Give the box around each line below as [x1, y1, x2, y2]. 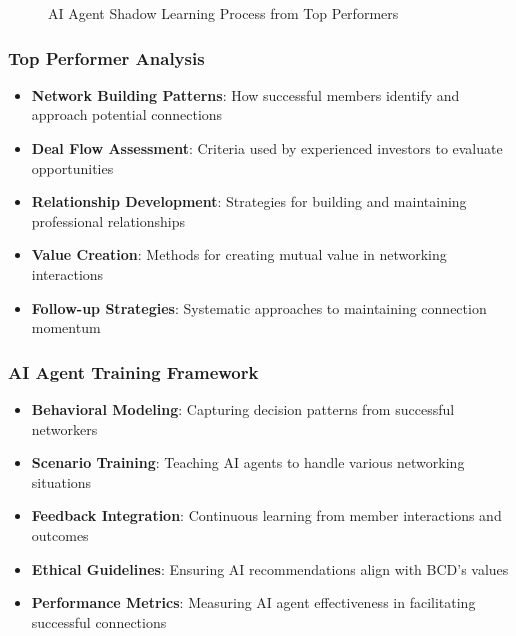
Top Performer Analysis [8, 45, 205, 70]
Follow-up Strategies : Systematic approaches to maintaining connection [31, 297, 487, 318]
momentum [31, 317, 101, 338]
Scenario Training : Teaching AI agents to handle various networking [31, 452, 465, 473]
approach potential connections [31, 104, 223, 125]
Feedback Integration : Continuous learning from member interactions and [31, 505, 502, 526]
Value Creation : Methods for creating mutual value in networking [31, 244, 447, 265]
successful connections [31, 611, 167, 632]
